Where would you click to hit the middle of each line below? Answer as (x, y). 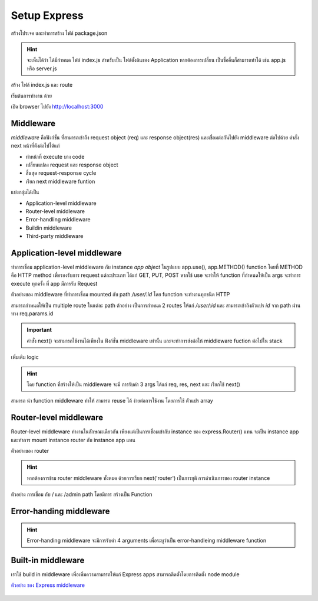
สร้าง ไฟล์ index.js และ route (42, 85)
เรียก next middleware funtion (60, 181)
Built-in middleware (48, 560)
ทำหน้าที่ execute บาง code (55, 156)
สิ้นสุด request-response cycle (61, 173)
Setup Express (47, 15)
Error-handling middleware (58, 220)
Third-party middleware (54, 236)
